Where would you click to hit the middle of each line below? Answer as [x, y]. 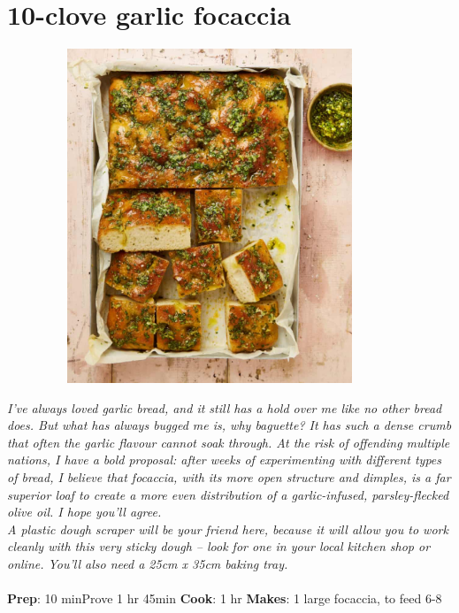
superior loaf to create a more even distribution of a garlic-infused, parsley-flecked [228, 494]
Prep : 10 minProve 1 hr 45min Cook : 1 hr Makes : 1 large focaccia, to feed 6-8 [225, 598]
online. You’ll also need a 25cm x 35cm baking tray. [148, 563]
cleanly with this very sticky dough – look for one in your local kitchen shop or [219, 546]
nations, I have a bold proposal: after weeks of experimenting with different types [225, 460]
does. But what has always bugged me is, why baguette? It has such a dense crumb [229, 425]
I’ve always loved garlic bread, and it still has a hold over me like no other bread [225, 407]
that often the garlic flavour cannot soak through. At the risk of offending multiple [229, 442]
